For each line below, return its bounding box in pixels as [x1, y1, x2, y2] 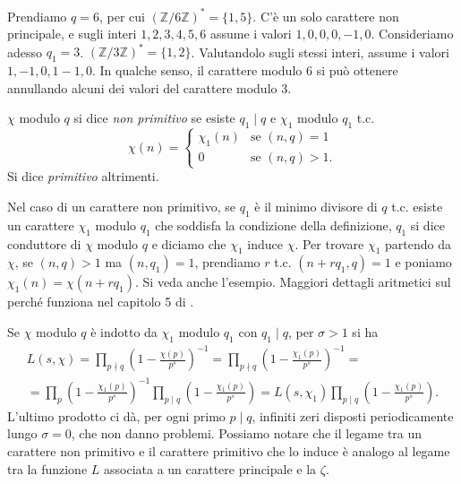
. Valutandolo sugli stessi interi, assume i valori [191, 42, 449, 61]
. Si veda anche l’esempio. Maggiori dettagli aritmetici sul [135, 272, 451, 291]
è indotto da [90, 322, 158, 341]
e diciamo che [151, 234, 226, 253]
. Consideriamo [371, 24, 454, 43]
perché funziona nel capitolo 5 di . [7, 292, 194, 311]
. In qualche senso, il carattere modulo [91, 60, 303, 79]
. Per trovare [295, 234, 364, 253]
